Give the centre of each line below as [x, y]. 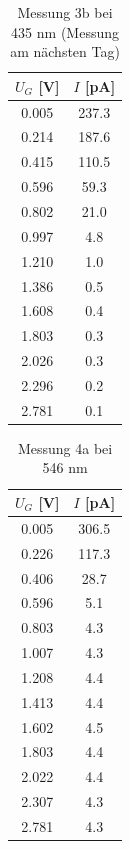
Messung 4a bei [65, 447]
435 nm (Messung [65, 31]
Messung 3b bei [65, 12]
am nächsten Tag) [65, 51]
